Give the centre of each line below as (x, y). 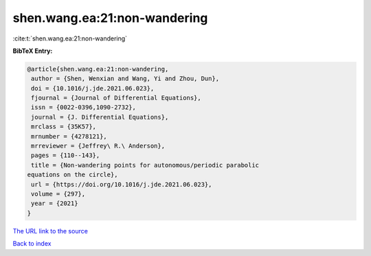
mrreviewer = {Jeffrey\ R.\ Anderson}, (98, 146)
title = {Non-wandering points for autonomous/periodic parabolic (145, 165)
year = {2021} (55, 203)
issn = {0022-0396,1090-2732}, (84, 107)
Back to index (32, 244)
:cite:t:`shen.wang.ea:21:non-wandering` (70, 38)
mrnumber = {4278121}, (69, 136)
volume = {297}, (58, 194)
